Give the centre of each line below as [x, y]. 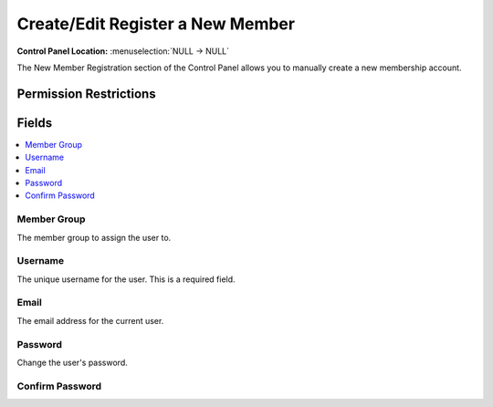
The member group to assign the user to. [94, 237]
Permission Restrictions [86, 94]
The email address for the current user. [90, 320]
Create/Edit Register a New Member [156, 24]
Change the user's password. [72, 362]
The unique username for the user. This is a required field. [126, 279]
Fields [35, 123]
